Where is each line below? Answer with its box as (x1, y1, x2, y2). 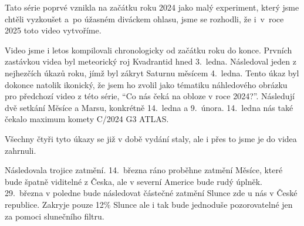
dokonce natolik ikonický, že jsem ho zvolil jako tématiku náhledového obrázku (5, 78, 288, 90)
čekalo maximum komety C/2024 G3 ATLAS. (5, 113, 169, 125)
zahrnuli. (5, 144, 36, 156)
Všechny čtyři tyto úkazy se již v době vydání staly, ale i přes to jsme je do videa (5, 132, 297, 144)
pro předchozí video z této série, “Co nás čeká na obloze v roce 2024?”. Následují (5, 90, 295, 102)
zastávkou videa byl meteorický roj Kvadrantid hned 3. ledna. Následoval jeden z (5, 55, 296, 68)
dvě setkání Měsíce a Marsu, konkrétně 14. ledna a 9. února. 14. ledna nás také (5, 101, 293, 113)
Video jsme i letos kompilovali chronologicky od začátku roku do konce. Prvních (5, 43, 292, 56)
